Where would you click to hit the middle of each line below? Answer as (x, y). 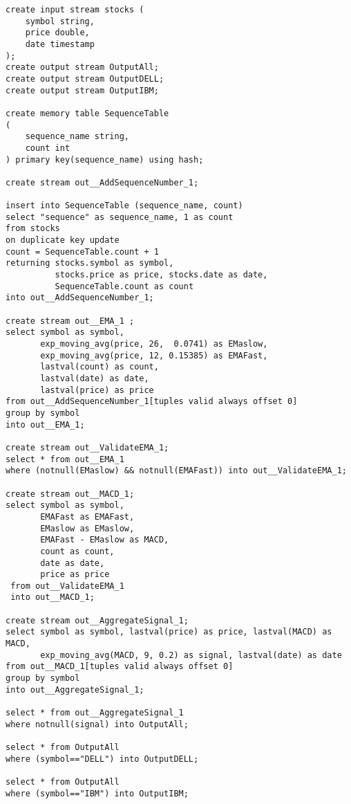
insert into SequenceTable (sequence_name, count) (124, 206)
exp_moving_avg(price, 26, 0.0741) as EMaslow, (154, 344)
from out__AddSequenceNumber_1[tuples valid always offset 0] (152, 402)
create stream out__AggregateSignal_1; (97, 620)
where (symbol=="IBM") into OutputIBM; (97, 793)
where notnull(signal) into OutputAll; (97, 724)
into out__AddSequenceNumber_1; (80, 298)
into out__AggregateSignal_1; (75, 689)
